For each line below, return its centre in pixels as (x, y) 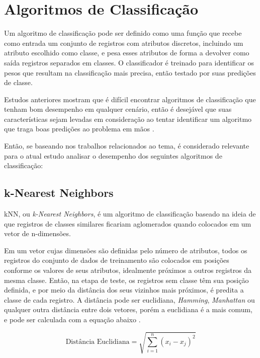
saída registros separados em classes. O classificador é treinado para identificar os (129, 62)
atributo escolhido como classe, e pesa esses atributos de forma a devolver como (127, 53)
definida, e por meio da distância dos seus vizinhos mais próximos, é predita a (124, 290)
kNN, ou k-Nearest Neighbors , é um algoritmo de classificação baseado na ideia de (130, 214)
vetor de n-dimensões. (37, 233)
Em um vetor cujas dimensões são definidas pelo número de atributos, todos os (126, 250)
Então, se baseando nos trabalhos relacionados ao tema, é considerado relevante (127, 146)
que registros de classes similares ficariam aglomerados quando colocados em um (128, 223)
